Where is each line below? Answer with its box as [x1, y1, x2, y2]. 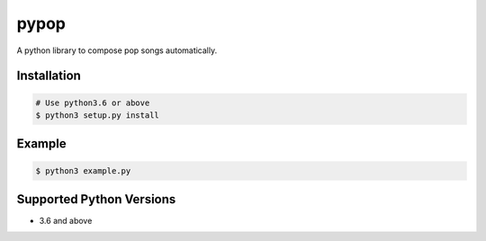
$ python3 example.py [35, 165, 131, 175]
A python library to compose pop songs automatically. [16, 45, 218, 56]
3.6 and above [39, 216, 93, 227]
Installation [16, 68, 81, 84]
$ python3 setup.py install [35, 110, 159, 120]
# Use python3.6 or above [35, 97, 150, 108]
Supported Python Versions [16, 192, 176, 207]
